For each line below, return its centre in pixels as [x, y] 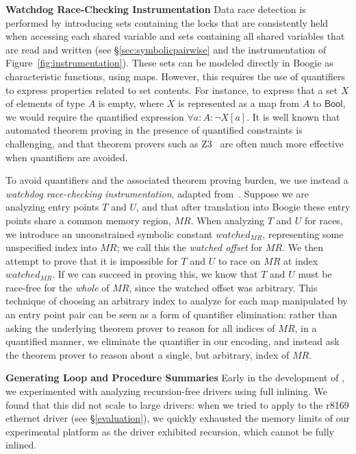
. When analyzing [228, 220]
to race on [239, 260]
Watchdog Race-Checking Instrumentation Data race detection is [156, 9]
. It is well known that [293, 116]
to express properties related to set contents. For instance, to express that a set [172, 89]
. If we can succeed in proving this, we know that [155, 274]
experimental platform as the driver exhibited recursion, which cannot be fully [170, 431]
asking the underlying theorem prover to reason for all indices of [140, 327]
